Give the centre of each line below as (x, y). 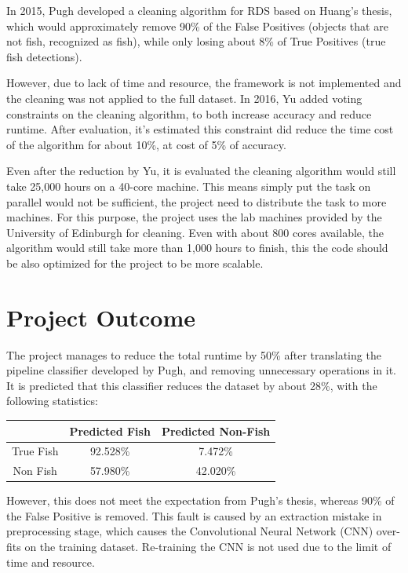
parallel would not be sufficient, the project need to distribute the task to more (197, 201)
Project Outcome (101, 317)
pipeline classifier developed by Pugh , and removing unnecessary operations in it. (202, 370)
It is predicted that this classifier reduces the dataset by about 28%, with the (192, 385)
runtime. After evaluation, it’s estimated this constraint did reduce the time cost (200, 129)
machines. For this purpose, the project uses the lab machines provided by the (194, 217)
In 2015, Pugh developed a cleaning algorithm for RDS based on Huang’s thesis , (199, 10)
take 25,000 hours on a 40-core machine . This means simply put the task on (189, 186)
